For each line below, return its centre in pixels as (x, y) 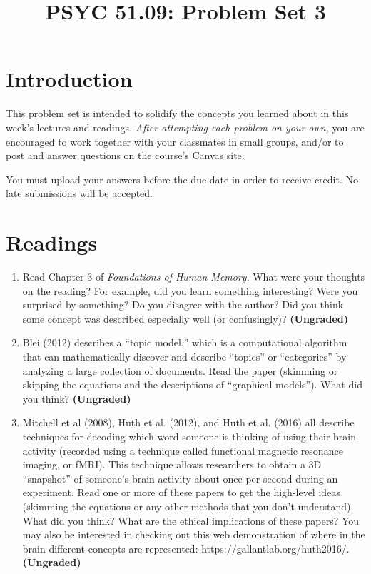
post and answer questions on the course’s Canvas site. (125, 155)
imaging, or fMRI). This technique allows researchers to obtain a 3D (172, 464)
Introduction (69, 79)
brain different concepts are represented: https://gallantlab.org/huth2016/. (186, 548)
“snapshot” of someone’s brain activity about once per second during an (180, 478)
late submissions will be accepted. (80, 193)
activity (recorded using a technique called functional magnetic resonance (183, 450)
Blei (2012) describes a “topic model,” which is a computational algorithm (185, 342)
